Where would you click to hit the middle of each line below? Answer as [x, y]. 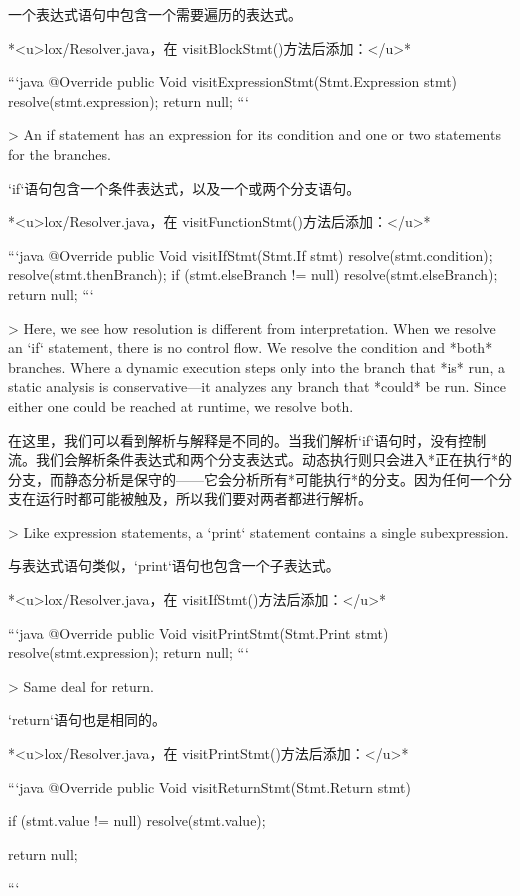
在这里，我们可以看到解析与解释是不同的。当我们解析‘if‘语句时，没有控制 [247, 439]
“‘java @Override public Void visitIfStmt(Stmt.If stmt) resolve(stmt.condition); [250, 254]
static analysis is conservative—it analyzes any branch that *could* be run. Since [257, 386]
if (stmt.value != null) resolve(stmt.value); [137, 820]
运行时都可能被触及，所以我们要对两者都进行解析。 [203, 498]
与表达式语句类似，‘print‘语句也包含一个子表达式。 [174, 565]
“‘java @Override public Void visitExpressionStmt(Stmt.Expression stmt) [233, 81]
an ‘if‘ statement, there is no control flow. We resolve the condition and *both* [250, 347]
